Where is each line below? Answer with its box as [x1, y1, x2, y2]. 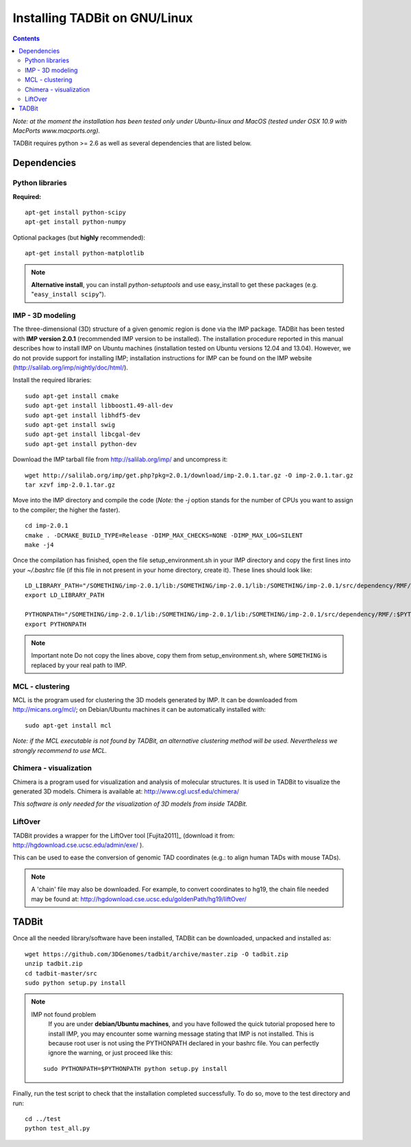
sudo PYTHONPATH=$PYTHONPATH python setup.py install [43, 1065, 227, 1072]
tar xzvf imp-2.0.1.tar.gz [25, 480, 116, 489]
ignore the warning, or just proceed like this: [48, 1049, 173, 1057]
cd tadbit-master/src [25, 969, 97, 977]
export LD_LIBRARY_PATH [25, 591, 105, 599]
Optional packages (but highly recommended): [12, 233, 146, 242]
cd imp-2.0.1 [25, 522, 68, 530]
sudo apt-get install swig [25, 421, 116, 428]
